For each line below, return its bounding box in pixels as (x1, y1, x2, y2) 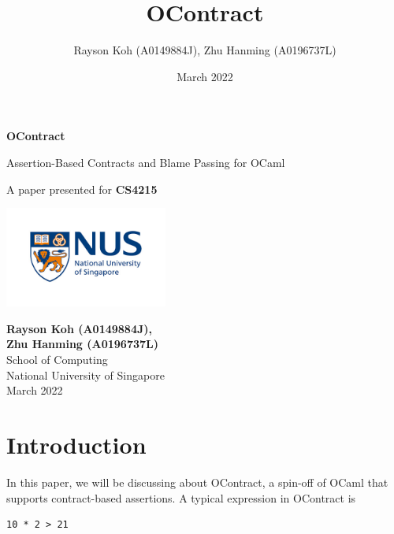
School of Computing (6, 351, 108, 368)
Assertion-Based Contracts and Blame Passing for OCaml (6, 154, 285, 170)
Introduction (6, 428, 147, 461)
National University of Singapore (6, 366, 165, 383)
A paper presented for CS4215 (6, 180, 158, 197)
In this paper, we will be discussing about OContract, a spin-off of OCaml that (6, 473, 388, 490)
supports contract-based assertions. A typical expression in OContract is (6, 489, 356, 506)
